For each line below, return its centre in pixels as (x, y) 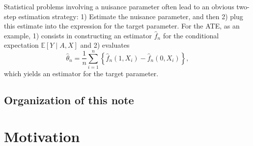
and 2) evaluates (105, 45)
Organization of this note (69, 100)
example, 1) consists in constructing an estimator (78, 35)
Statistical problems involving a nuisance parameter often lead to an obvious (119, 6)
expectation (21, 45)
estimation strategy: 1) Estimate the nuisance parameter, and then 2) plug (131, 16)
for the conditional (191, 35)
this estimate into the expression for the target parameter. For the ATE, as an (122, 26)
